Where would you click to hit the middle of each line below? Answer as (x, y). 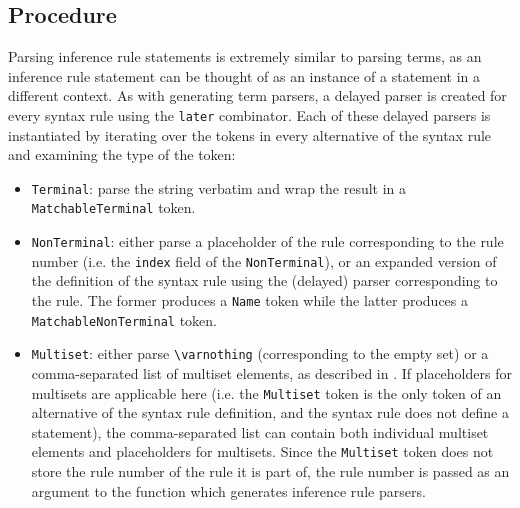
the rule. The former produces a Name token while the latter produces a (249, 300)
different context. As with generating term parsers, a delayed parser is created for (257, 95)
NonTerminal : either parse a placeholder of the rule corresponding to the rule (267, 241)
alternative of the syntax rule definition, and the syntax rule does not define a (270, 412)
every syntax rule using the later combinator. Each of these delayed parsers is (249, 114)
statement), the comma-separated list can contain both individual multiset (260, 431)
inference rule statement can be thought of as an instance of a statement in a (244, 75)
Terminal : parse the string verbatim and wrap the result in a (219, 187)
